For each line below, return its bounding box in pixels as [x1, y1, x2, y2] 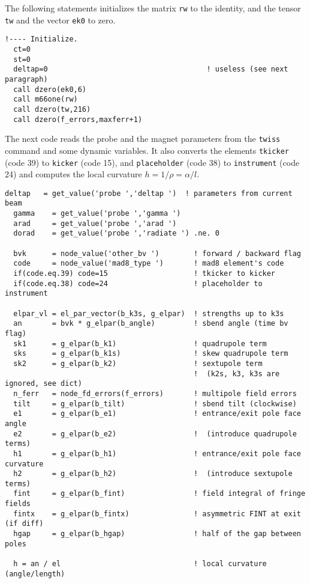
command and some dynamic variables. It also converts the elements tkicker [5, 144, 290, 156]
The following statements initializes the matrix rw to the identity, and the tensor [5, 2, 301, 14]
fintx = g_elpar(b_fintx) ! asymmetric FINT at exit [13, 509, 301, 518]
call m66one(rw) [13, 95, 78, 104]
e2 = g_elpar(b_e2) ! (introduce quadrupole [13, 429, 297, 438]
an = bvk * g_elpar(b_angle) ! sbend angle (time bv [13, 319, 288, 328]
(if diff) [5, 519, 44, 528]
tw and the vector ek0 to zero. [5, 13, 116, 26]
